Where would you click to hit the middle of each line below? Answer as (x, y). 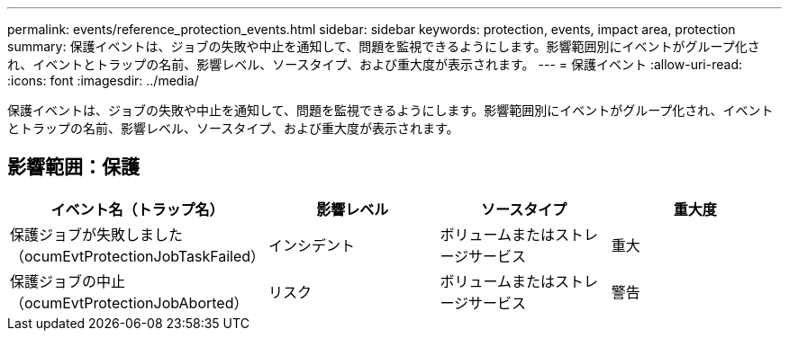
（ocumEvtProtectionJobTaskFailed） (138, 256)
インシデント (312, 245)
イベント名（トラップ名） (137, 209)
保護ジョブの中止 (68, 281)
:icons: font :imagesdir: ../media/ (103, 80)
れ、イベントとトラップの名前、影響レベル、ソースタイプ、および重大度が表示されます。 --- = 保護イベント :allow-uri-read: (375, 64)
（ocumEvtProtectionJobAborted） (129, 302)
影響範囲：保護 (73, 167)
